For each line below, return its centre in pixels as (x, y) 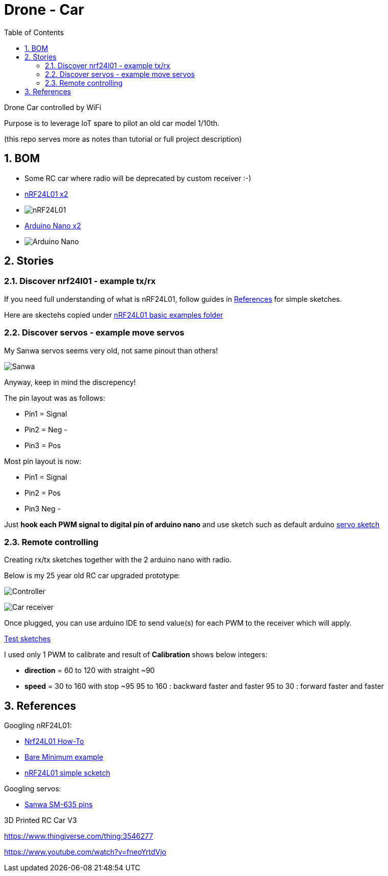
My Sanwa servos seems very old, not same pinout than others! (111, 350)
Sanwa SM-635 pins (59, 805)
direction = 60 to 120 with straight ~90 (90, 671)
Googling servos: (33, 789)
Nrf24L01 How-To (54, 741)
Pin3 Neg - (43, 508)
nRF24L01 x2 (46, 194)
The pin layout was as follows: (55, 398)
